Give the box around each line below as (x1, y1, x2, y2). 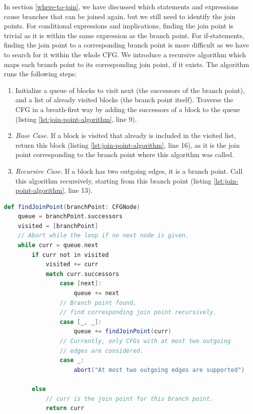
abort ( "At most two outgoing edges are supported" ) (74, 366, 245, 373)
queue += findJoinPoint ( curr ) (74, 328, 172, 335)
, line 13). (64, 185, 93, 195)
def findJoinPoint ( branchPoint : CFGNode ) (4, 203, 140, 210)
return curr (45, 405, 84, 412)
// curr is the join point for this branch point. (45, 395, 214, 402)
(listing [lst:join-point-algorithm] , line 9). (15, 114, 137, 124)
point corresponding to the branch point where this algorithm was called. (15, 149, 234, 160)
